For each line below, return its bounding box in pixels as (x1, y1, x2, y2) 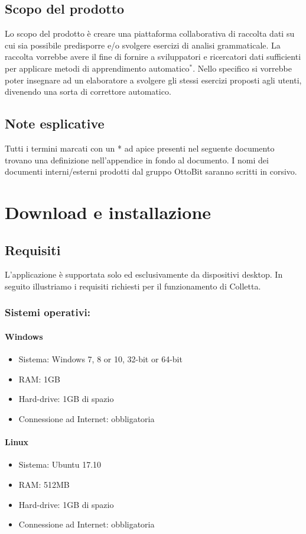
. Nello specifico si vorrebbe (193, 62, 292, 74)
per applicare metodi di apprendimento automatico (5, 62, 190, 74)
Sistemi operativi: (5, 305, 90, 320)
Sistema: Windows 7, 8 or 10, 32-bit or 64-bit (18, 353, 183, 365)
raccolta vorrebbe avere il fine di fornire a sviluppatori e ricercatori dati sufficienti (5, 50, 301, 63)
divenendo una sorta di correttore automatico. (5, 85, 171, 98)
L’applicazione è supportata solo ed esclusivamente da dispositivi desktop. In (5, 268, 283, 281)
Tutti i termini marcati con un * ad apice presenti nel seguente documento (5, 141, 275, 154)
